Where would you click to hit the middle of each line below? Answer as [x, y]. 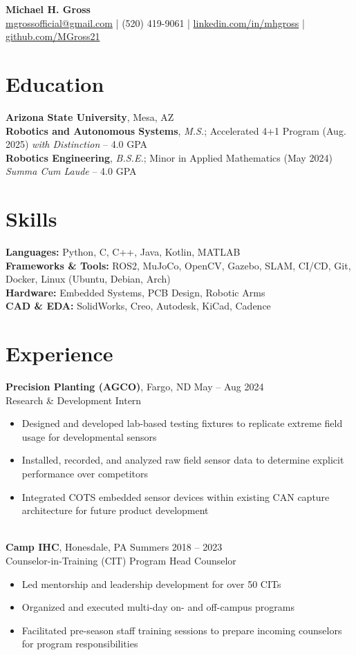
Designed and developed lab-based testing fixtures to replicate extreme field [182, 423]
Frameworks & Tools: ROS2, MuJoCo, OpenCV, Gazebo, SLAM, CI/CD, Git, [178, 265]
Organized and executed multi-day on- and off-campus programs [158, 607]
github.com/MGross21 [53, 36]
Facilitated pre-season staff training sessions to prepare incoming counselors [182, 630]
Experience [59, 353]
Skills [31, 219]
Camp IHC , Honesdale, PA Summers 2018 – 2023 [114, 547]
